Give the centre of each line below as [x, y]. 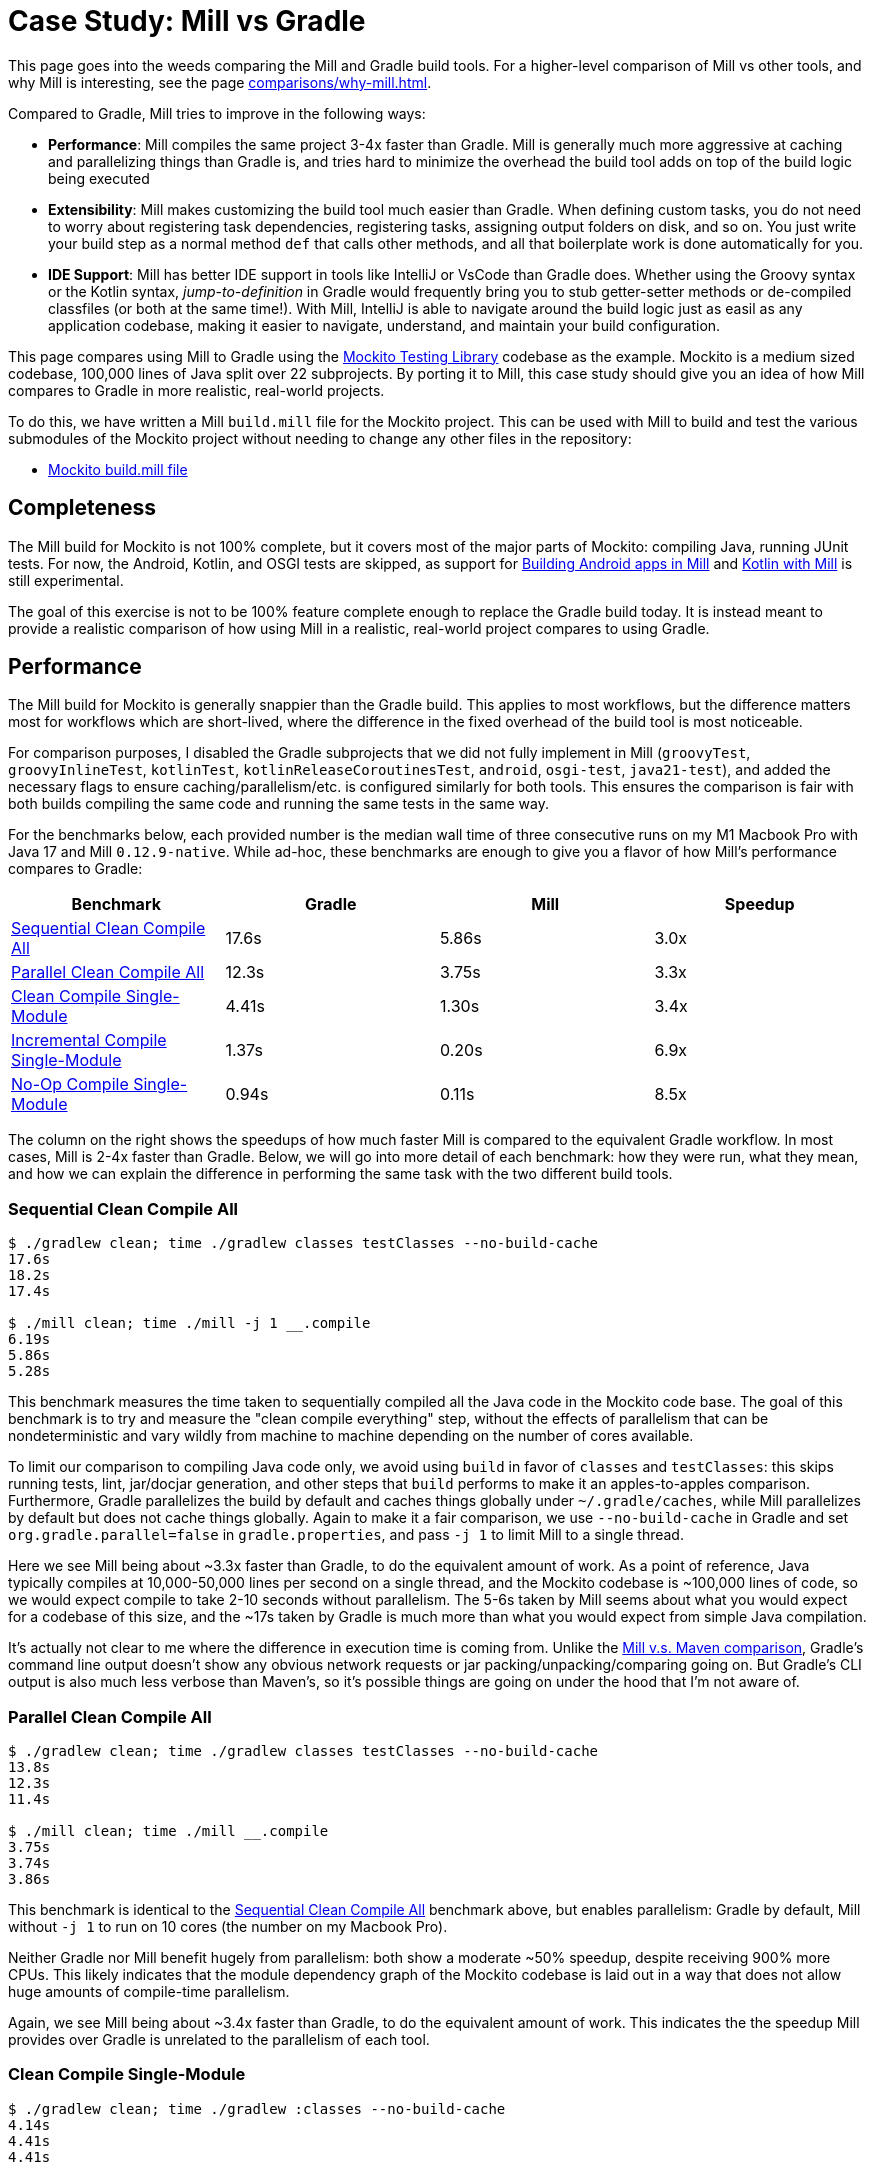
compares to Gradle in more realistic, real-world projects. [196, 390]
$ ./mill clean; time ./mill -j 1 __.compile [189, 1323]
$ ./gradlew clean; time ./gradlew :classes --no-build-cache [257, 2108]
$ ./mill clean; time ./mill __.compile [168, 1830]
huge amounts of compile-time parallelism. [149, 1991]
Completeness [82, 508]
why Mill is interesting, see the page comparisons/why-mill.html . [220, 82]
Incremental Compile [89, 1040]
